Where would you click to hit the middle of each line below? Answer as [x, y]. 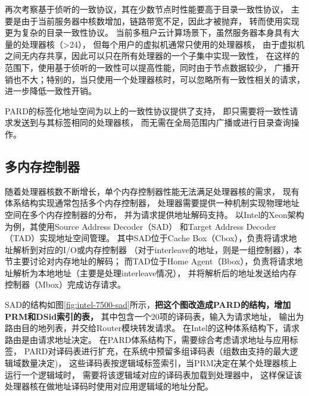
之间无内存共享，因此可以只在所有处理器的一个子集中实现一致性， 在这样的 [152, 56]
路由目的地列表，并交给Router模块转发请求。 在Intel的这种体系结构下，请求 [152, 328]
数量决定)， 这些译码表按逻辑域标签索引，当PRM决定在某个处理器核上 [159, 363]
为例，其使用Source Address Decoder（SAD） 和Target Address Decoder [141, 226]
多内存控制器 [42, 166]
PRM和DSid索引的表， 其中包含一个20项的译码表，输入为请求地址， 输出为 [154, 316]
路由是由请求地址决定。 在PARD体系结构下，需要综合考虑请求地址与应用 [147, 339]
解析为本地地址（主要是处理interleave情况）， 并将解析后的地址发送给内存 [155, 272]
